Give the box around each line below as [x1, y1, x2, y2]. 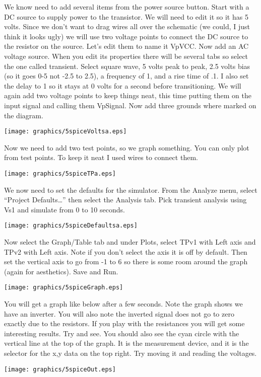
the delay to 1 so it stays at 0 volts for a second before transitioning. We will [4, 80, 241, 91]
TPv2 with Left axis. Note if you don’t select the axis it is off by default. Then [4, 246, 247, 257]
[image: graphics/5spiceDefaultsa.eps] [4, 222, 138, 230]
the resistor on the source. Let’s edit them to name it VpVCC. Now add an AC [4, 41, 249, 51]
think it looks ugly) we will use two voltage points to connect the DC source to [4, 31, 248, 41]
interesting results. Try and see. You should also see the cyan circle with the [4, 328, 239, 338]
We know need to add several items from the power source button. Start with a [4, 2, 249, 12]
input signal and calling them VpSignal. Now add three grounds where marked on [4, 100, 256, 110]
